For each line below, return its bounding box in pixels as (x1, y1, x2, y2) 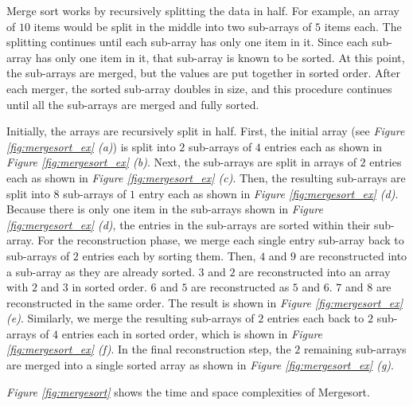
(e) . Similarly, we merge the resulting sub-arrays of (6, 310, 255, 326)
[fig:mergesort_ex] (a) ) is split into (6, 138, 176, 154)
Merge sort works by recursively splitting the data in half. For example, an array (6, 2, 399, 18)
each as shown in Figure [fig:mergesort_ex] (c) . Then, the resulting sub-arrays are (6, 169, 406, 185)
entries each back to (267, 310, 364, 326)
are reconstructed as (191, 279, 290, 295)
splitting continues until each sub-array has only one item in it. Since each (6, 33, 368, 50)
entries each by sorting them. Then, (82, 247, 256, 264)
